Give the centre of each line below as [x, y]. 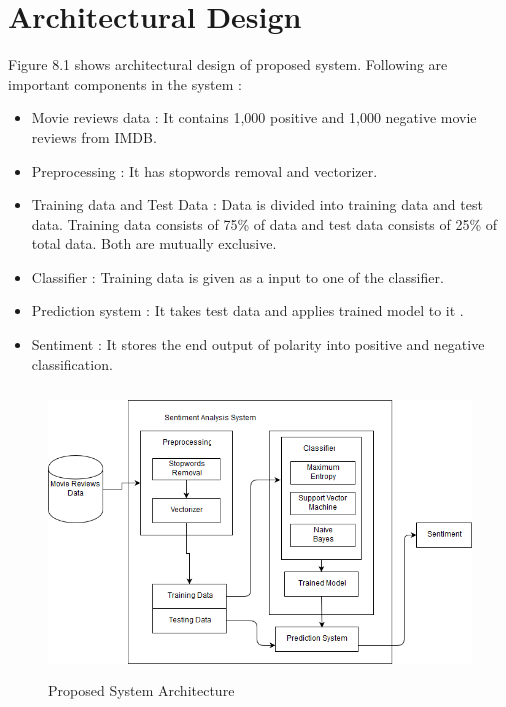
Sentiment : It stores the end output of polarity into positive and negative [258, 344]
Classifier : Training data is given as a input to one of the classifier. [237, 276]
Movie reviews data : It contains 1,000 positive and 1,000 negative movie [254, 117]
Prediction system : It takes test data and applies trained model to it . [247, 310]
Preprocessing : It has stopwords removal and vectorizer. [204, 170]
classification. [72, 363]
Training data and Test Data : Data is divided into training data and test [257, 204]
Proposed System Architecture [141, 689]
